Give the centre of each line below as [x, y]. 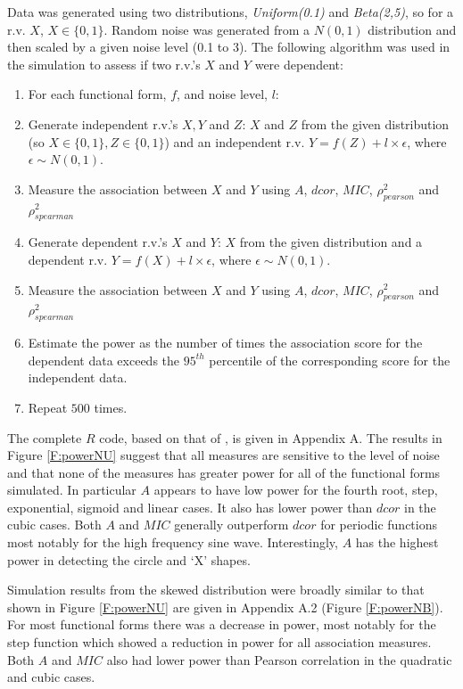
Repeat [48, 407]
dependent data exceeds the [104, 360]
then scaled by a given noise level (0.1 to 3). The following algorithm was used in [229, 47]
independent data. [78, 377]
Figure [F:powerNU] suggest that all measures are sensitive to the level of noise [223, 455]
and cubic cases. [51, 677]
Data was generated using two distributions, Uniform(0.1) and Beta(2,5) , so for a [231, 12]
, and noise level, [222, 94]
